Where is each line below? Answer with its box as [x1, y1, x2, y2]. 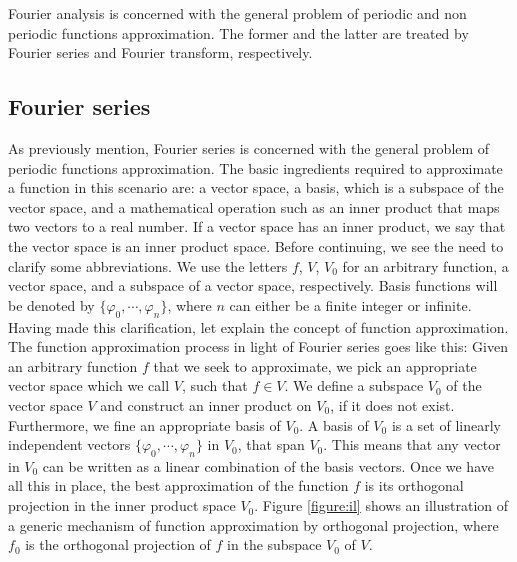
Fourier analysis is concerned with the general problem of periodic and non [8, 3, 467, 23]
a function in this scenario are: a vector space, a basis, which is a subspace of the [8, 177, 504, 198]
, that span [237, 434, 305, 455]
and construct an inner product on [100, 394, 312, 415]
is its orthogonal [364, 475, 464, 496]
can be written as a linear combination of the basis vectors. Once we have [42, 455, 494, 476]
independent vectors [8, 434, 131, 455]
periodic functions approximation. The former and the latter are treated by [8, 22, 469, 43]
